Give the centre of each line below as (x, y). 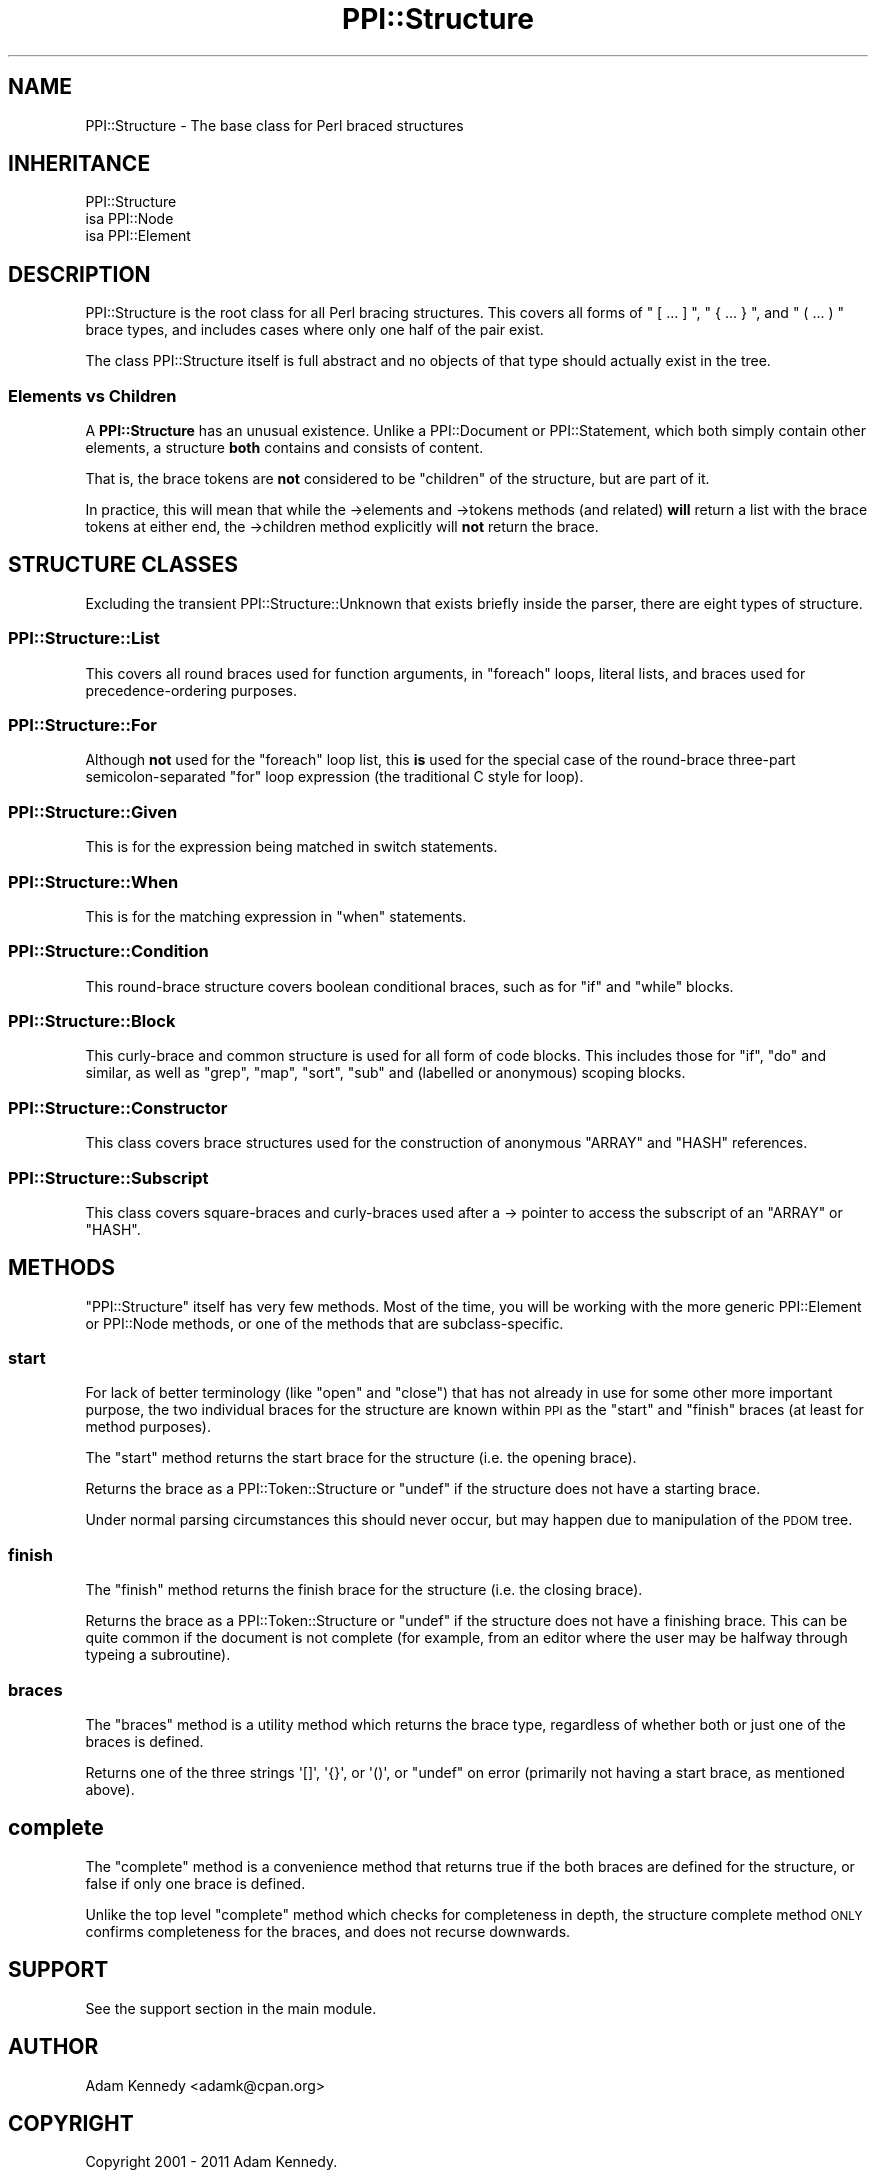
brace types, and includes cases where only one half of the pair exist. (314, 330)
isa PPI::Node (129, 219)
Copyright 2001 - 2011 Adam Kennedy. (211, 2162)
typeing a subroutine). (158, 1655)
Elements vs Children (92, 395)
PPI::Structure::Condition (108, 951)
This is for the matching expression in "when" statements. (276, 916)
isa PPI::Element (138, 236)
